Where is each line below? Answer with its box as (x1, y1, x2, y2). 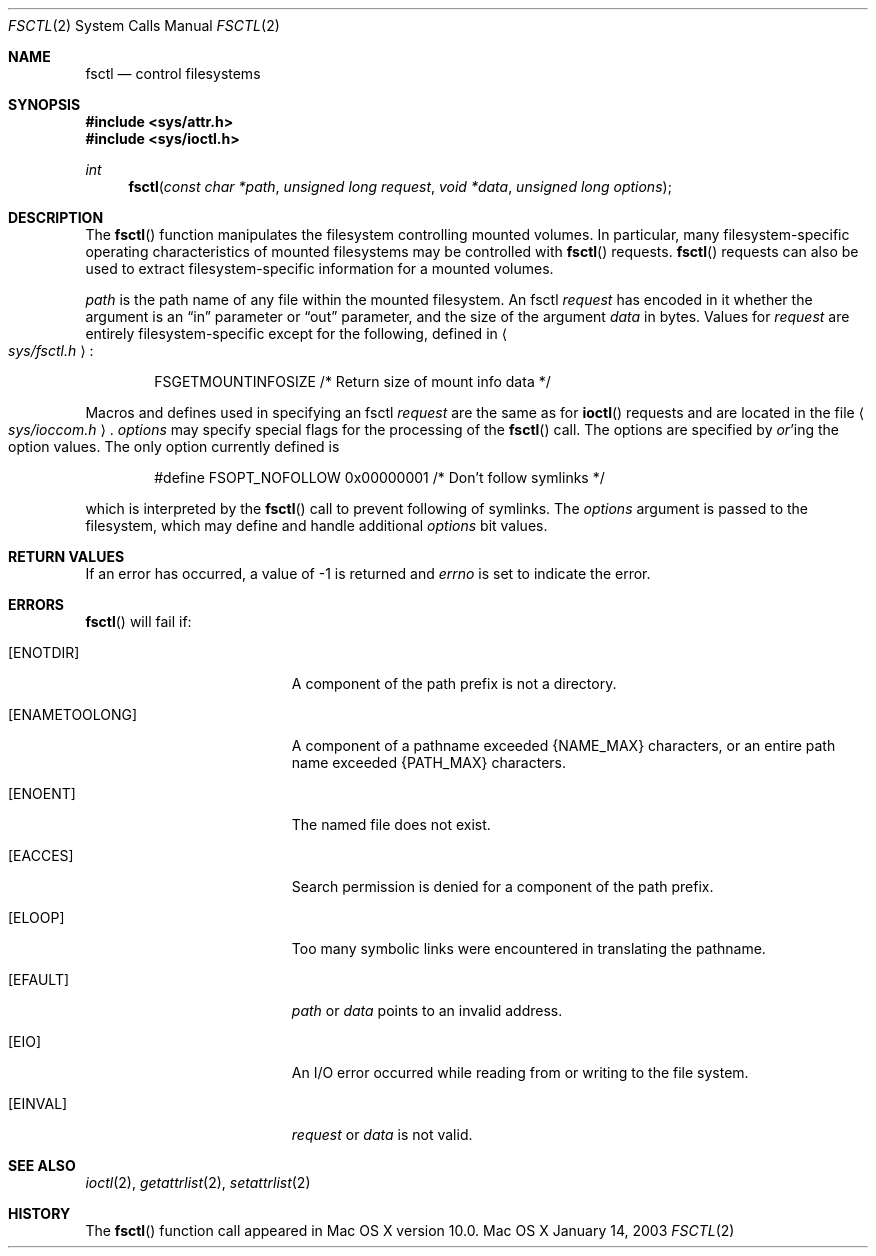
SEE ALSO (8, 1157, 76, 1174)
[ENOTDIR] (8, 644, 80, 661)
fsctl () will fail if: (85, 613, 192, 630)
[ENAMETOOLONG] (8, 706, 138, 723)
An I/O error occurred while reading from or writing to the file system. (291, 1064, 749, 1081)
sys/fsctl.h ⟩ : (8, 342, 94, 359)
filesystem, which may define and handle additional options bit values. (85, 517, 548, 534)
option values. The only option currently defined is (8, 438, 340, 455)
